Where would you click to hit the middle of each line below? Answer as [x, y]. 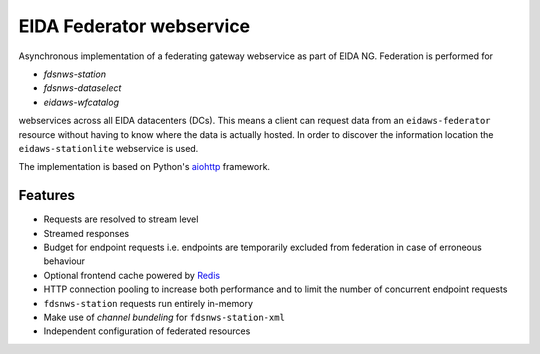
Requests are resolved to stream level [121, 219]
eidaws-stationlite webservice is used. [108, 148]
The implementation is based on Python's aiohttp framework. [144, 167]
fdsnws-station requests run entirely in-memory [148, 303]
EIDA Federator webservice [134, 26]
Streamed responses [86, 233]
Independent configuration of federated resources [147, 331]
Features [46, 195]
